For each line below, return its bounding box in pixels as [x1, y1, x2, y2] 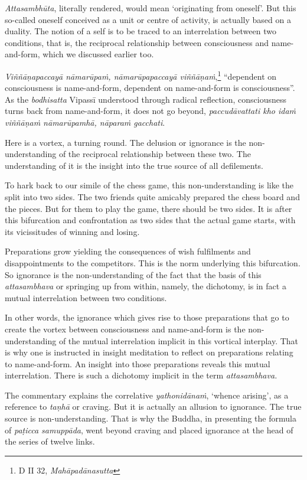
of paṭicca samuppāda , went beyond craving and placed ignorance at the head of [5, 423, 293, 436]
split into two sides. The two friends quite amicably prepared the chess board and [5, 190, 300, 203]
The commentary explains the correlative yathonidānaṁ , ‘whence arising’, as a [5, 388, 289, 401]
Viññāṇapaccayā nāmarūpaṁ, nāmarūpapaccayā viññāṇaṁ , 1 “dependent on [5, 68, 277, 82]
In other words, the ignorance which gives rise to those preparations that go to [5, 311, 289, 324]
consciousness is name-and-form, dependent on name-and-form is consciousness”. [5, 81, 295, 94]
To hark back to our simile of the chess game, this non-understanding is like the [5, 179, 294, 191]
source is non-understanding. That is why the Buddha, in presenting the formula [5, 412, 296, 425]
